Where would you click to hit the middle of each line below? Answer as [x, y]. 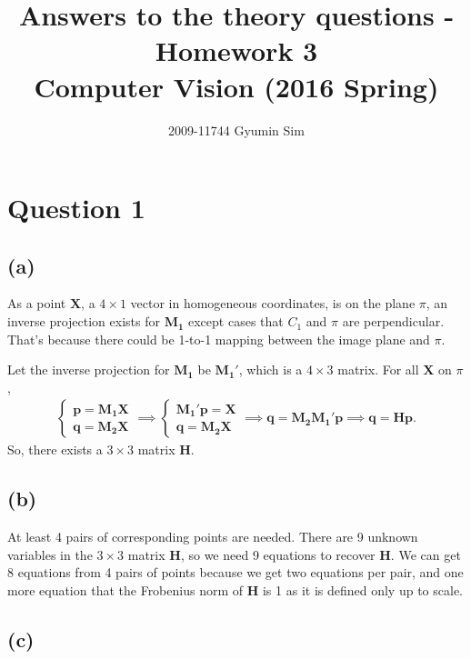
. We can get [426, 554]
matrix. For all [378, 369]
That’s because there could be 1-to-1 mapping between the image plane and [219, 339]
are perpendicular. [393, 321]
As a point [37, 303]
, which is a [271, 369]
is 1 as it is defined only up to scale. [362, 590]
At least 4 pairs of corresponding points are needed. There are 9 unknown [213, 537]
